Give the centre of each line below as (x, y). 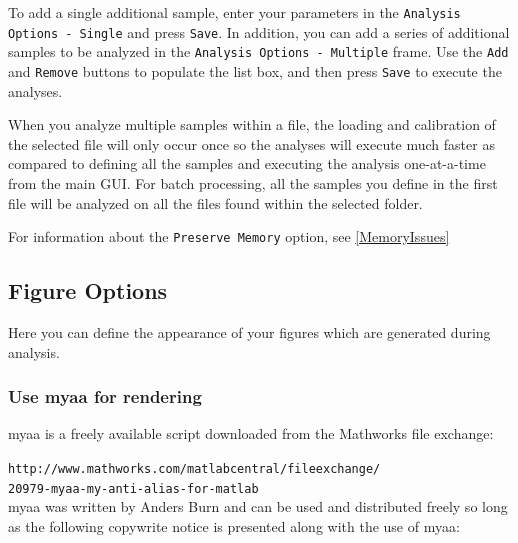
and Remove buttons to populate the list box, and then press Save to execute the (255, 70)
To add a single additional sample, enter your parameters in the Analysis (234, 12)
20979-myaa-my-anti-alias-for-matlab (133, 488)
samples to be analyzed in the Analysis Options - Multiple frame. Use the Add (258, 51)
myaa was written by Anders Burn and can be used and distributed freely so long (258, 506)
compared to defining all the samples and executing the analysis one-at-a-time (247, 163)
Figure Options (88, 290)
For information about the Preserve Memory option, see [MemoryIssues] (229, 236)
